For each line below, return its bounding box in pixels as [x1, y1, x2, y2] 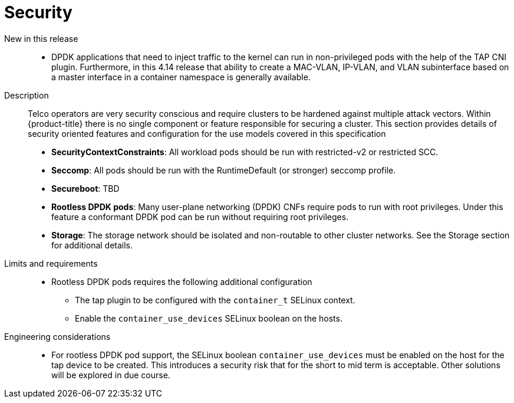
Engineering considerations [4, 331, 111, 342]
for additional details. [51, 240, 133, 250]
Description [4, 90, 49, 100]
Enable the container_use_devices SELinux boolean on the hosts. [75, 313, 342, 323]
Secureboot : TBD [51, 183, 120, 194]
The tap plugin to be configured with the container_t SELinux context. [75, 294, 355, 305]
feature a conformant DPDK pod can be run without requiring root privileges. [51, 211, 349, 222]
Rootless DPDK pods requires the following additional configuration [51, 276, 312, 287]
